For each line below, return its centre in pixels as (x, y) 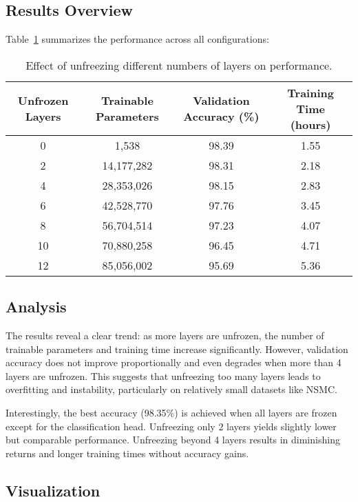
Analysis (36, 307)
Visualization (53, 490)
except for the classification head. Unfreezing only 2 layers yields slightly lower (171, 426)
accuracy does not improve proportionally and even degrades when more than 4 (173, 362)
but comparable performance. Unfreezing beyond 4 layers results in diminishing (173, 440)
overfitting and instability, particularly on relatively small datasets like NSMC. (171, 389)
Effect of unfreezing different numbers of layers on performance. (179, 65)
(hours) (310, 124)
